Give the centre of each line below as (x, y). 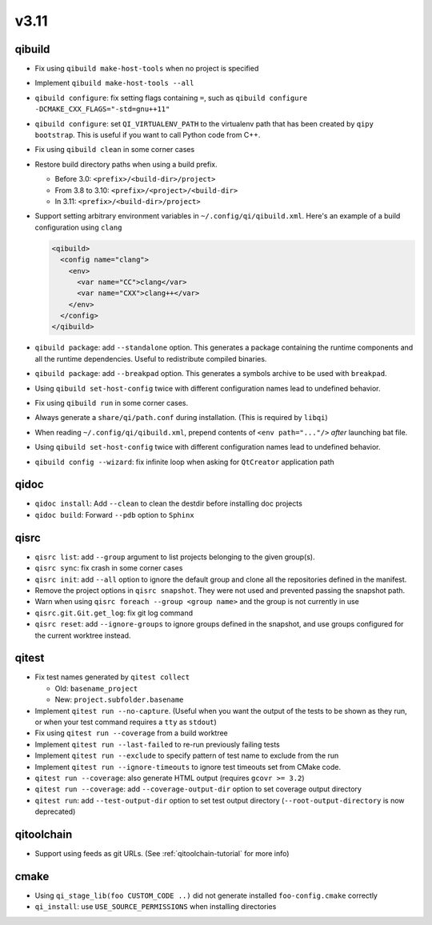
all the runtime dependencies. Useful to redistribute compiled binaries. (151, 358)
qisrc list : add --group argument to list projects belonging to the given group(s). (175, 557)
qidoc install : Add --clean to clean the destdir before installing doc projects (169, 503)
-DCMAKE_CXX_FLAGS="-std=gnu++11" (102, 109)
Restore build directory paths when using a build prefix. (126, 164)
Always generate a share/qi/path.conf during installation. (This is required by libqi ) (181, 418)
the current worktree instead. (83, 635)
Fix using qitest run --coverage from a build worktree (131, 733)
